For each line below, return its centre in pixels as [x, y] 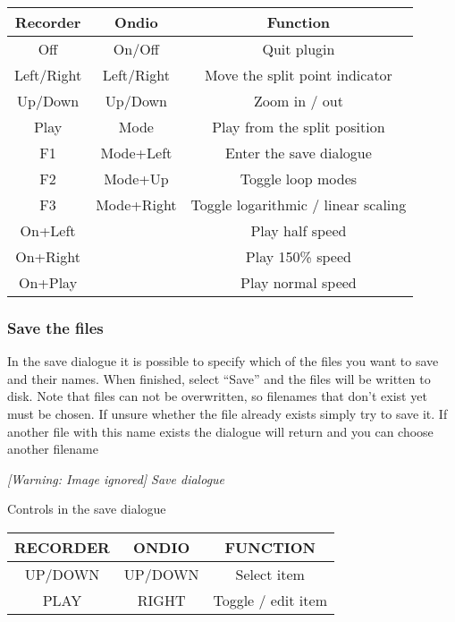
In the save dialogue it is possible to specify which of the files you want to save [223, 361]
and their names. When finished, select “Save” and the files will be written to [219, 378]
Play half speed [299, 230]
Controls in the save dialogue [87, 509]
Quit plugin [299, 49]
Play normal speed [299, 282]
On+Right [48, 256]
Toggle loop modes [299, 179]
